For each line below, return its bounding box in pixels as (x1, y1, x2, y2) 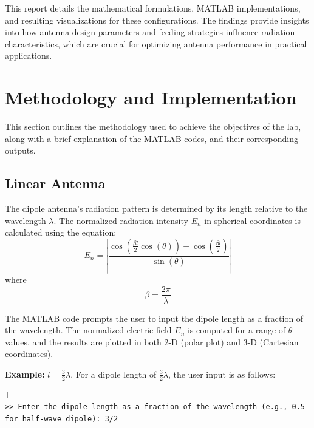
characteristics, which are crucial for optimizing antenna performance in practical (5, 37, 307, 50)
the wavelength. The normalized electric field (5, 324, 172, 336)
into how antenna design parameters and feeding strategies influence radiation (5, 25, 295, 38)
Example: (5, 367, 45, 380)
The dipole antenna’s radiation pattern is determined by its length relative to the (5, 202, 308, 215)
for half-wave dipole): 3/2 (5, 414, 118, 423)
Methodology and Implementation (5, 85, 297, 110)
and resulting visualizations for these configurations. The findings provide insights (5, 13, 309, 26)
